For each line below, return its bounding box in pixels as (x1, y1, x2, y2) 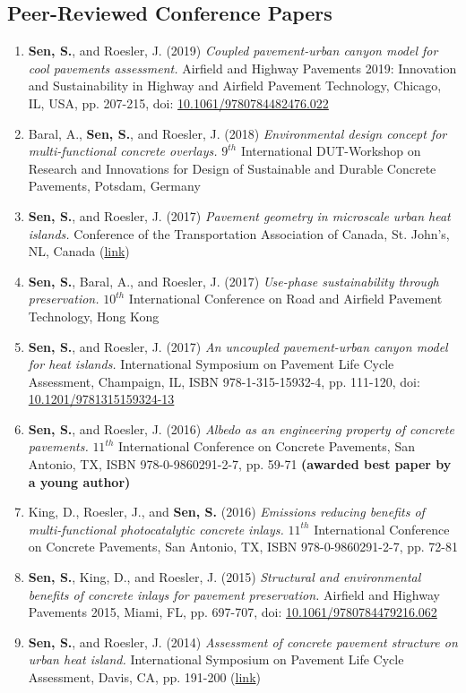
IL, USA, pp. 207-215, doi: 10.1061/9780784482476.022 (28, 93, 329, 112)
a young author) (28, 472, 131, 491)
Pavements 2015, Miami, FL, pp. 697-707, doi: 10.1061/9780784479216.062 (28, 603, 437, 621)
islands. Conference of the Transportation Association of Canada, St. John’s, (28, 224, 450, 243)
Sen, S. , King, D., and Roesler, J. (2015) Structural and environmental (28, 568, 421, 586)
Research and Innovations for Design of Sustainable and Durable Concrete (28, 158, 436, 177)
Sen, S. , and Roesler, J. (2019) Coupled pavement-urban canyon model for (28, 41, 438, 60)
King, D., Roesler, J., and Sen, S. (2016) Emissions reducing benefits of (28, 502, 425, 521)
